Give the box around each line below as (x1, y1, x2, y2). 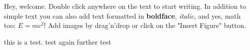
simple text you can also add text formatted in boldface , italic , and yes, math (4, 10, 241, 21)
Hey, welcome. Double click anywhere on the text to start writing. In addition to (4, 1, 246, 11)
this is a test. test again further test (4, 36, 111, 47)
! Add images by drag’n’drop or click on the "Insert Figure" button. (44, 20, 246, 30)
